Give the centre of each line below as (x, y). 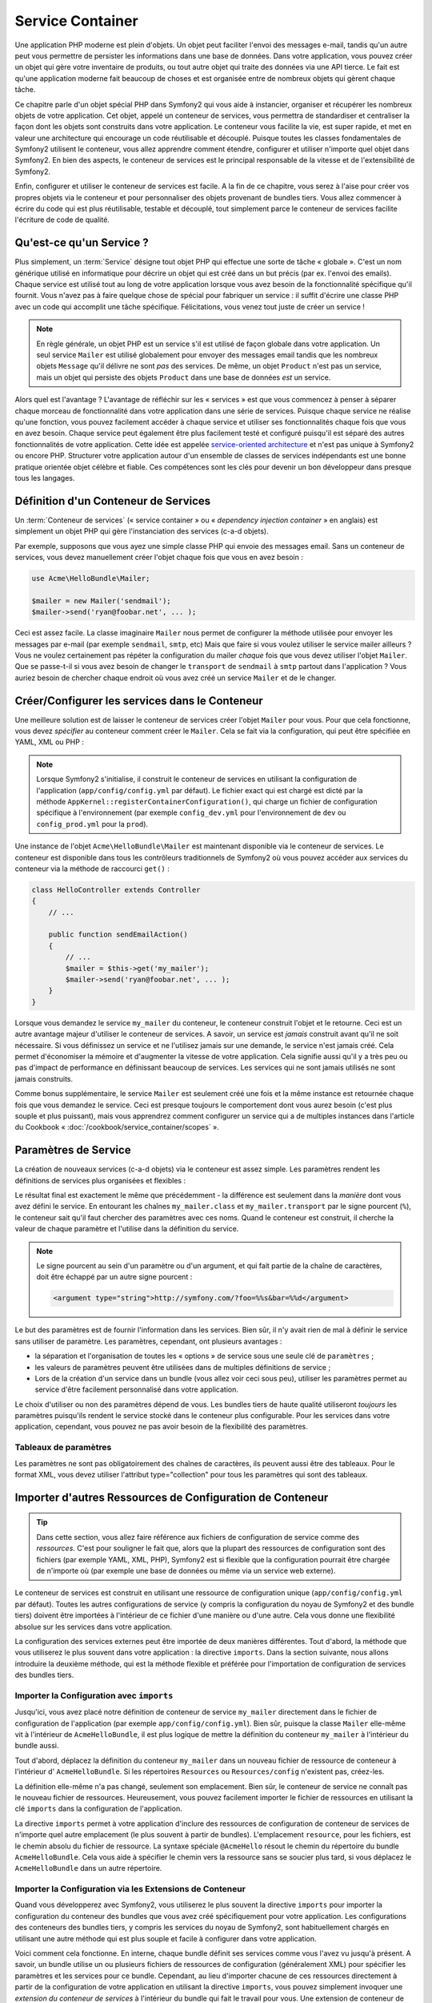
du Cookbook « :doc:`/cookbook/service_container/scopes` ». (117, 1127)
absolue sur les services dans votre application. (93, 1626)
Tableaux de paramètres (63, 1448)
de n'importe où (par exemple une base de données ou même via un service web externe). (186, 1570)
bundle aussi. (37, 1746)
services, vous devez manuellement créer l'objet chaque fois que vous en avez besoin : (159, 558)
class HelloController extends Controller (116, 890)
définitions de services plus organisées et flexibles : (100, 1180)
